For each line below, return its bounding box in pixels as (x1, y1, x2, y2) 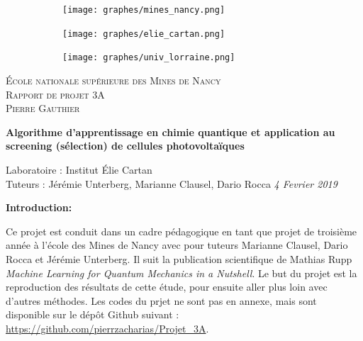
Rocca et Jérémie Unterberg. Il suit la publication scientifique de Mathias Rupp (6, 251, 352, 266)
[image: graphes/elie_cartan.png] (62, 28, 225, 39)
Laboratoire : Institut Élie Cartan (6, 162, 152, 177)
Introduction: (6, 200, 72, 215)
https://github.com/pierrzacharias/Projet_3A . (6, 320, 209, 335)
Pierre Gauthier (6, 101, 80, 116)
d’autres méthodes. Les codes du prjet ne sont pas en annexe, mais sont (6, 293, 317, 308)
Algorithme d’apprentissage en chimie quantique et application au (6, 124, 335, 139)
